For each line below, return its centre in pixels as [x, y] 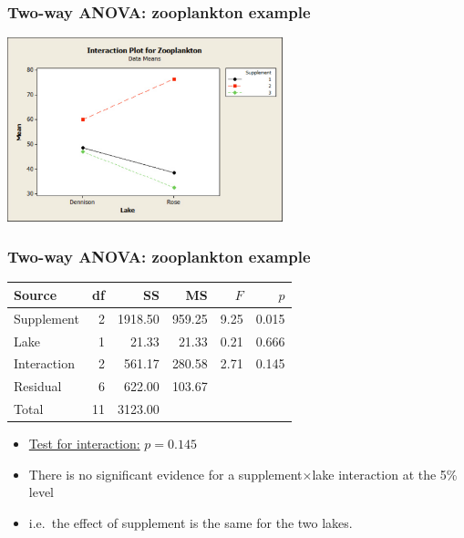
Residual [38, 386]
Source [36, 294]
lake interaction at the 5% [385, 474]
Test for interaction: [84, 444]
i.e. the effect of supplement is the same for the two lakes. [191, 522]
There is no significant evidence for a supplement [165, 474]
